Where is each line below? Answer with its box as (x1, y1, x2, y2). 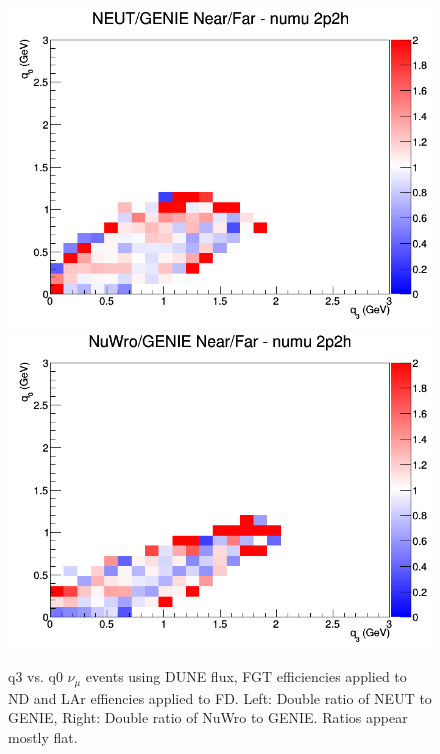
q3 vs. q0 (8, 666, 63, 687)
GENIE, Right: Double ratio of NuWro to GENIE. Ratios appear (8, 707, 408, 728)
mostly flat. (8, 726, 78, 747)
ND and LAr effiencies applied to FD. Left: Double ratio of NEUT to (8, 687, 432, 708)
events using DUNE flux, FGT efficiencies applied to (85, 666, 407, 687)
